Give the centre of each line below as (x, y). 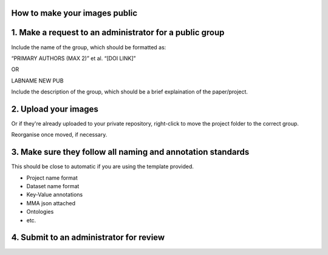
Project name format (52, 178)
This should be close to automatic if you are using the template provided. (103, 166)
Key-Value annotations (55, 195)
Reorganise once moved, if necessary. (59, 135)
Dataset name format (53, 186)
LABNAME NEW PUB (37, 80)
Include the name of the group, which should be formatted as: (89, 47)
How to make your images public (74, 13)
